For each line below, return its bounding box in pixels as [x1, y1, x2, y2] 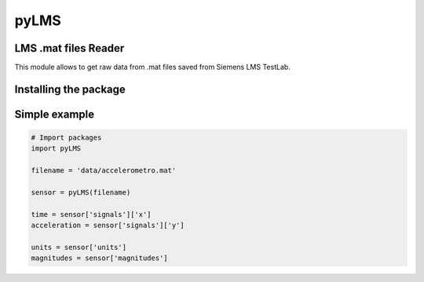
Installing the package [14, 82, 126, 96]
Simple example [14, 107, 95, 121]
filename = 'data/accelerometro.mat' [31, 166, 177, 175]
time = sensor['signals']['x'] [31, 210, 152, 219]
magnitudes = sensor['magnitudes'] [31, 254, 168, 262]
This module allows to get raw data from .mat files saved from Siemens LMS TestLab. [14, 63, 291, 72]
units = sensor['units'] [31, 243, 127, 251]
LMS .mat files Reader [14, 42, 125, 55]
